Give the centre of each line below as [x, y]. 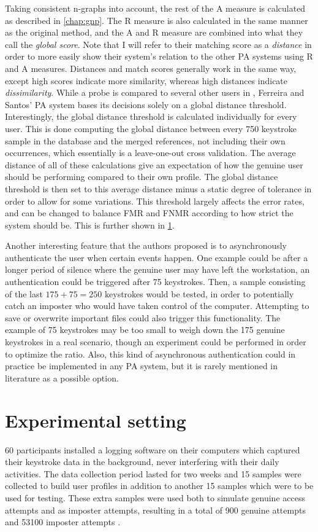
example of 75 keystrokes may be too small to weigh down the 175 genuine [145, 330]
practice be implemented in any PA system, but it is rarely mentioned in [142, 366]
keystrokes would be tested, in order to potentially [199, 293]
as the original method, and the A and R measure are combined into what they [154, 32]
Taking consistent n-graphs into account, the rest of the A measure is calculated [155, 8]
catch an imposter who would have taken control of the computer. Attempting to [157, 306]
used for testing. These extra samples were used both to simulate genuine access [155, 497]
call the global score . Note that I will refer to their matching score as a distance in [158, 44]
